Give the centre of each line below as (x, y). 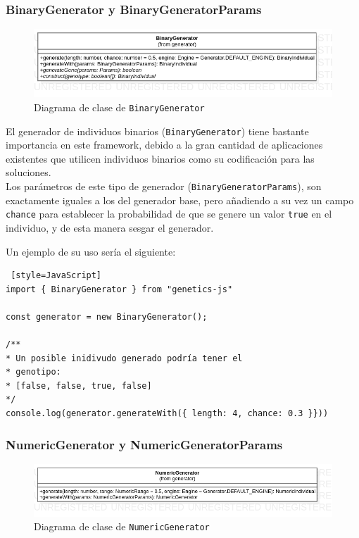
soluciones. (29, 172)
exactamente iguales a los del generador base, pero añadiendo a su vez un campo (180, 200)
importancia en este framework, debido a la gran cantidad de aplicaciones (164, 145)
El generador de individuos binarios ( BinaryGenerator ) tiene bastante (157, 131)
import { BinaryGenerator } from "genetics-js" (119, 289)
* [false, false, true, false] (79, 386)
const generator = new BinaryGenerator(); (107, 317)
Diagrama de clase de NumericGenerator (122, 526)
